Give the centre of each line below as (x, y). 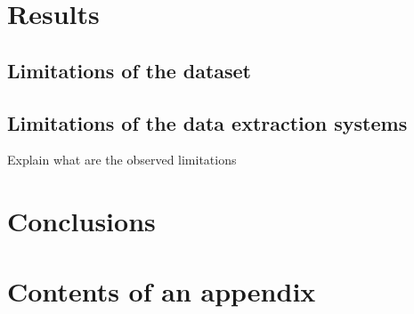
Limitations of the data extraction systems (207, 122)
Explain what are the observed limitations (122, 160)
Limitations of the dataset (130, 70)
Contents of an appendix (162, 290)
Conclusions (81, 221)
